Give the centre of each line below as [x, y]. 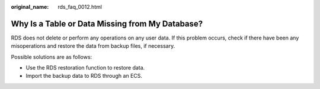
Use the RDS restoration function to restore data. [85, 68]
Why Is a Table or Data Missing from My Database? [107, 24]
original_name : [30, 7]
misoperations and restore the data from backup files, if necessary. [93, 46]
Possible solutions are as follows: [52, 57]
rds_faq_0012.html [80, 7]
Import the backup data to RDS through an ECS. [84, 76]
